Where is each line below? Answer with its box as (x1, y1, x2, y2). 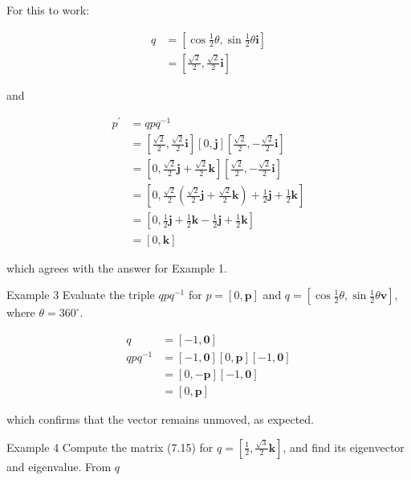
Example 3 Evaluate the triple (6, 286, 155, 303)
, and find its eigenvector (283, 438, 405, 455)
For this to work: (6, 2, 90, 18)
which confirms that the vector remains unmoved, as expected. (6, 410, 314, 427)
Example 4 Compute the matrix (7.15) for (6, 438, 214, 455)
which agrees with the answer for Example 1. (6, 259, 228, 276)
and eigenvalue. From (6, 457, 112, 474)
